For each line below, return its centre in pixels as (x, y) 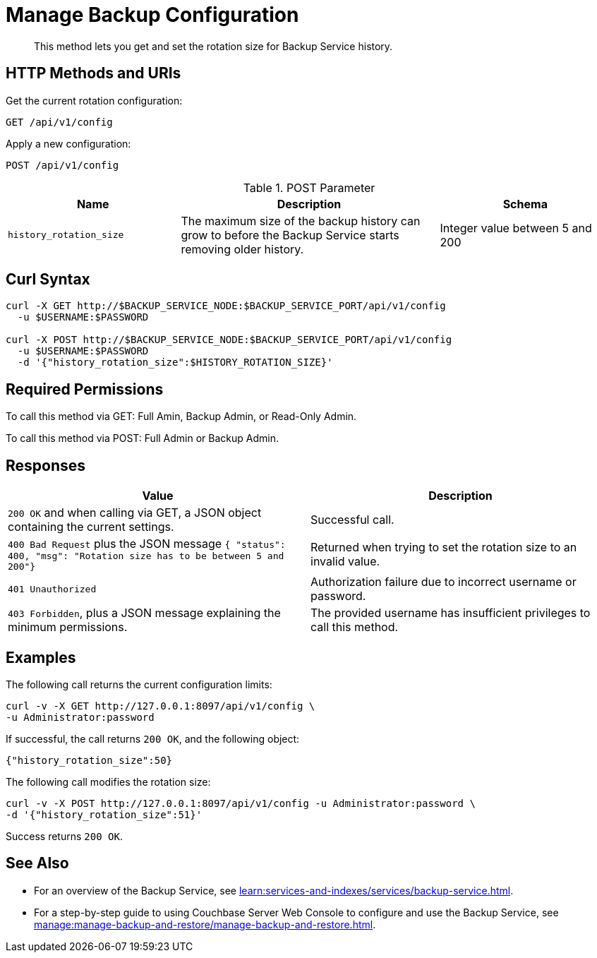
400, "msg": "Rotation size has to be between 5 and (146, 556)
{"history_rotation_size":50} (89, 760)
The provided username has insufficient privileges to (451, 613)
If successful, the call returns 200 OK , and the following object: (153, 738)
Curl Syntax (48, 280)
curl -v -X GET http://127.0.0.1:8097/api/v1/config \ (161, 706)
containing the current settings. (91, 527)
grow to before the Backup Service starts (290, 235)
